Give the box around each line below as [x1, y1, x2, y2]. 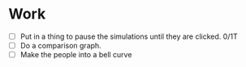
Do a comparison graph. [19, 41, 101, 50]
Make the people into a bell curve [19, 50, 132, 60]
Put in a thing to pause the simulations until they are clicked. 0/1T [19, 31, 238, 41]
